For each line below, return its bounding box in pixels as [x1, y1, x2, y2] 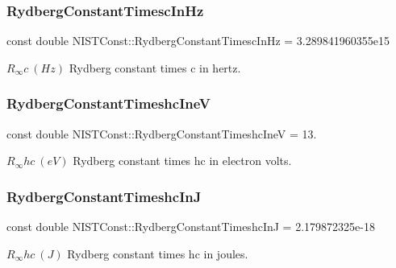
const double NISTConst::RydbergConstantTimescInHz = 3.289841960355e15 [6, 32, 390, 49]
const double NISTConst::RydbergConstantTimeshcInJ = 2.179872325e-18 [6, 218, 375, 235]
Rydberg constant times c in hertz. [69, 59, 241, 76]
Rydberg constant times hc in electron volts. [73, 152, 292, 169]
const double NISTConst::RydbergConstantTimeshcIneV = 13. [6, 125, 317, 142]
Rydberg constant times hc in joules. [67, 245, 248, 262]
